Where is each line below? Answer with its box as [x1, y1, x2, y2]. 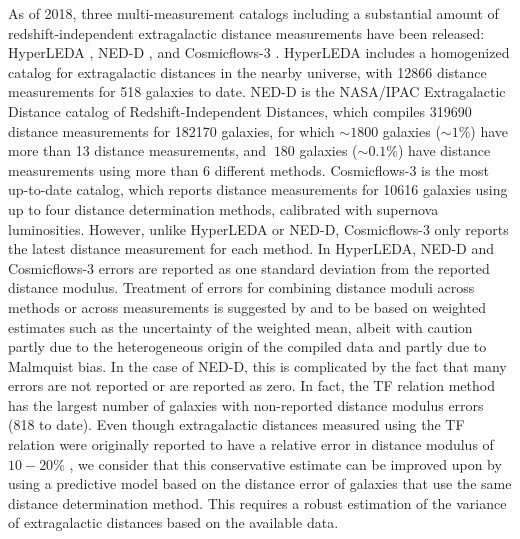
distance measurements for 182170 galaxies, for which [8, 120, 335, 141]
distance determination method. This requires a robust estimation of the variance [8, 492, 507, 513]
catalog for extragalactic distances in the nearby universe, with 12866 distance [8, 61, 487, 82]
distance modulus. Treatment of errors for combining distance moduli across [8, 277, 475, 298]
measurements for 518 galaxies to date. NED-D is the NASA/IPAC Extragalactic [8, 81, 506, 102]
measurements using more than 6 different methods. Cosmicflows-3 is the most [8, 159, 489, 180]
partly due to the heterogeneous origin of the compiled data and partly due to [8, 336, 487, 357]
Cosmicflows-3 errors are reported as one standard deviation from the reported [8, 257, 490, 278]
